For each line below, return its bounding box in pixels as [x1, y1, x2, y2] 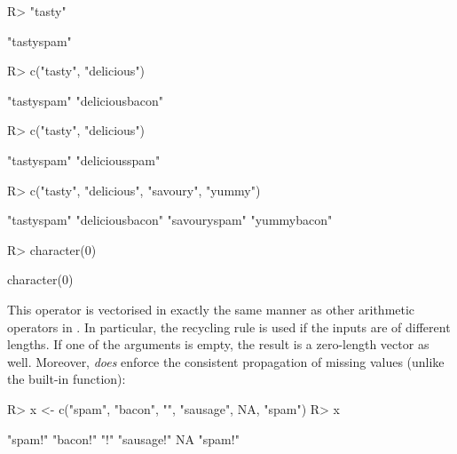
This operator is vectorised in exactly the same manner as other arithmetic [7, 299, 415, 318]
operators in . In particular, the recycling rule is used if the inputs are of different [7, 317, 451, 336]
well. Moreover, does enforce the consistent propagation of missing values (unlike [7, 352, 445, 370]
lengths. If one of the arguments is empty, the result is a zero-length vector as [7, 335, 429, 354]
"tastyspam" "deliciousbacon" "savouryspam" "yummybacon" [7, 211, 333, 229]
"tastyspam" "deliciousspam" [7, 150, 161, 169]
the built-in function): [7, 370, 126, 388]
